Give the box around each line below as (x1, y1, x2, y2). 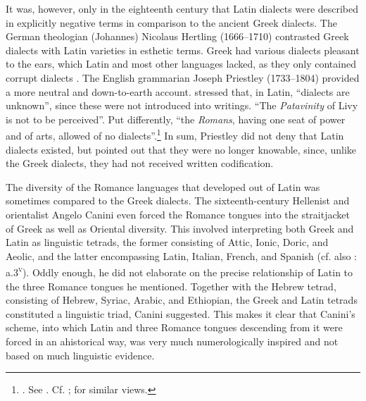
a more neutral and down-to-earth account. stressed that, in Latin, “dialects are (6, 84, 350, 99)
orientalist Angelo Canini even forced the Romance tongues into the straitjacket (6, 206, 350, 221)
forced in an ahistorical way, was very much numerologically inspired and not (6, 333, 339, 348)
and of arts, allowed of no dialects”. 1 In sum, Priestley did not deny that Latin (6, 126, 344, 142)
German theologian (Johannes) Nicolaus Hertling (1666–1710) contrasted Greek (6, 29, 349, 44)
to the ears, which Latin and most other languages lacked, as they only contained (6, 56, 356, 71)
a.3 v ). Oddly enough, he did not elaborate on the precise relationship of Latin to (6, 263, 353, 279)
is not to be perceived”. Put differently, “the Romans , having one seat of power (6, 111, 346, 126)
